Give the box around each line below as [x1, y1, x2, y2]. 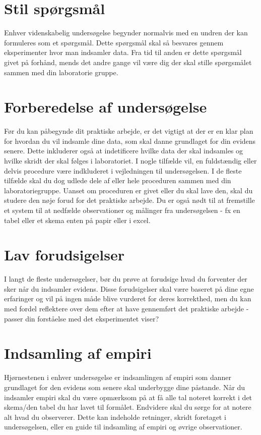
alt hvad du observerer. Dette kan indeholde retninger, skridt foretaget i [4, 411, 226, 422]
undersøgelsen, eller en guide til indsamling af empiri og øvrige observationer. [4, 421, 242, 432]
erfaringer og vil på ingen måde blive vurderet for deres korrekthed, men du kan [4, 293, 251, 304]
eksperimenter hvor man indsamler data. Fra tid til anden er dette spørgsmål [4, 47, 242, 58]
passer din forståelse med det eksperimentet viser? [4, 313, 159, 323]
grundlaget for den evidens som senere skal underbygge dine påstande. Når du [4, 382, 245, 392]
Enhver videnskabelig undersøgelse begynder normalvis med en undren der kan [4, 27, 248, 38]
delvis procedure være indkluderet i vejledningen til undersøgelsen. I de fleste [4, 165, 242, 176]
